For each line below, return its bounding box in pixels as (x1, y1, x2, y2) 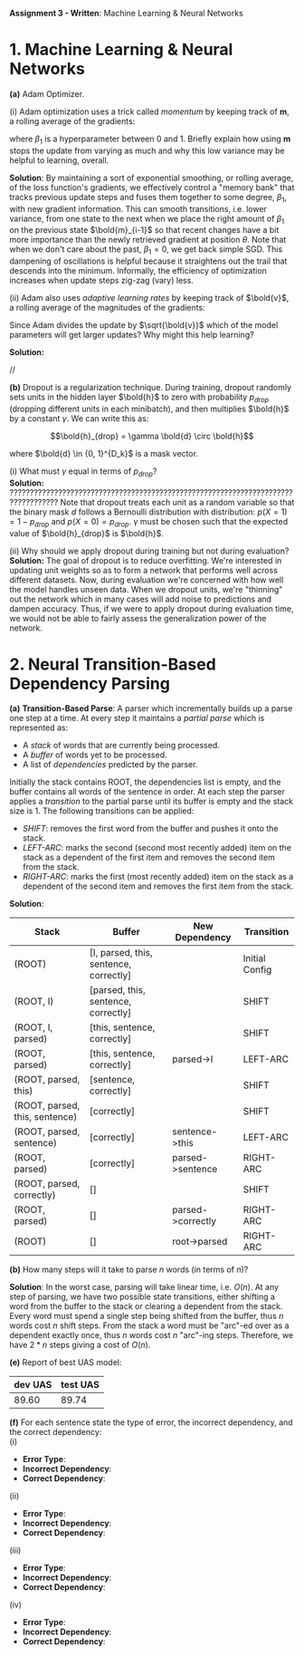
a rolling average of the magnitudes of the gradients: (9, 303, 205, 313)
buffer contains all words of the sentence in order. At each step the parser (9, 786, 285, 797)
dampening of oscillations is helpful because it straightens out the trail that (9, 255, 288, 266)
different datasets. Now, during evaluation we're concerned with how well (9, 574, 284, 585)
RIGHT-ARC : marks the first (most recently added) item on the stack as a (22, 871, 294, 882)
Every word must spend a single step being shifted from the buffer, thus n (9, 1311, 284, 1322)
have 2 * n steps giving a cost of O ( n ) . (9, 1340, 151, 1351)
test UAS (60, 1379, 100, 1391)
